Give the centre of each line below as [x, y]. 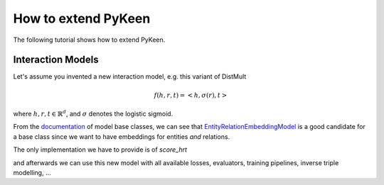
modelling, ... [32, 172]
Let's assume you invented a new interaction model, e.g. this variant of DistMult [130, 77]
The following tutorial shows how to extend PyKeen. [89, 40]
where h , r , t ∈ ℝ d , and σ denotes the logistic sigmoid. [93, 113]
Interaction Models [56, 60]
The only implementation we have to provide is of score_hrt [100, 150]
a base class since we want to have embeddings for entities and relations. [122, 136]
